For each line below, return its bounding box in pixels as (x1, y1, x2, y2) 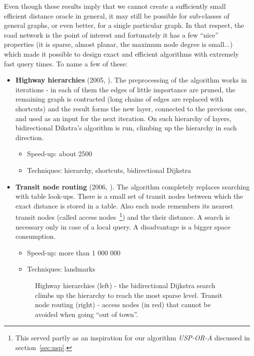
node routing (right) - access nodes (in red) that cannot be (35, 299, 211, 310)
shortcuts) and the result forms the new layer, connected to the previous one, (15, 103, 247, 113)
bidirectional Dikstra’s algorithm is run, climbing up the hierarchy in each (15, 123, 237, 133)
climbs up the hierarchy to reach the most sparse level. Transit (35, 290, 223, 300)
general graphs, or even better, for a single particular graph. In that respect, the (4, 20, 244, 30)
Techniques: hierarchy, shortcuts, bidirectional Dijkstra (27, 165, 191, 175)
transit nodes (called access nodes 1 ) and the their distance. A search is (15, 210, 230, 222)
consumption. (15, 231, 56, 241)
